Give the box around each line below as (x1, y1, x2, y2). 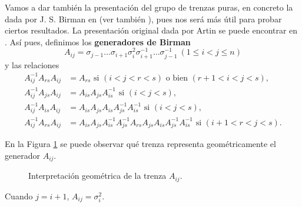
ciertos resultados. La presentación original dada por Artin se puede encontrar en (5, 24, 298, 36)
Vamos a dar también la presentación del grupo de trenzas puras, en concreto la (5, 1, 293, 13)
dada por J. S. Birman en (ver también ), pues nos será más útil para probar (5, 12, 282, 25)
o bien (165, 74, 188, 82)
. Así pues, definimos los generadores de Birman (5, 35, 191, 48)
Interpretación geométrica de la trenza (28, 169, 167, 182)
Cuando (5, 189, 33, 202)
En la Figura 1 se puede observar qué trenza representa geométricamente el (5, 138, 276, 150)
